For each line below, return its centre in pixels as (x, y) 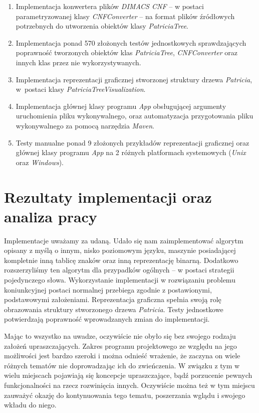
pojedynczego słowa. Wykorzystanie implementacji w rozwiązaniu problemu (120, 280)
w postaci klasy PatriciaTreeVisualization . (81, 89)
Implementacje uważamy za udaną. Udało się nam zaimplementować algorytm (124, 240)
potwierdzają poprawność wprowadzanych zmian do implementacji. (107, 319)
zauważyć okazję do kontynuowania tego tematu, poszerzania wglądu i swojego (125, 395)
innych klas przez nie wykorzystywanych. (78, 62)
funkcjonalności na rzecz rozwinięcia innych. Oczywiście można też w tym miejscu (129, 385)
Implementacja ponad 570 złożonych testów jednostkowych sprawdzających (131, 42)
